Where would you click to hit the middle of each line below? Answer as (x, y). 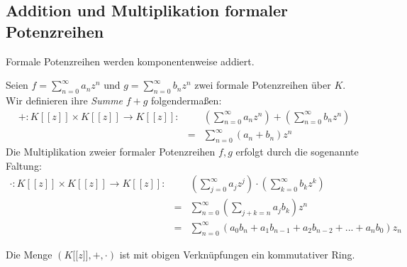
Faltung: (24, 165)
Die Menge (29, 254)
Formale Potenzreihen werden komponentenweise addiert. (130, 61)
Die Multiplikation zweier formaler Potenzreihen (111, 151)
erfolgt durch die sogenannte (297, 151)
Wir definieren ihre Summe (65, 100)
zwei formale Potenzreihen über (263, 85)
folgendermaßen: (186, 100)
